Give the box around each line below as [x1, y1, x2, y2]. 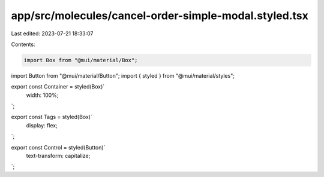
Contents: [11, 41, 35, 48]
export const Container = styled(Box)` [11, 83, 105, 90]
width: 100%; [26, 91, 59, 99]
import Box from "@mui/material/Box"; [23, 57, 138, 63]
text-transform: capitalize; [26, 152, 91, 160]
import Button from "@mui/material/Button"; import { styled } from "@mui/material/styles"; [11, 72, 235, 79]
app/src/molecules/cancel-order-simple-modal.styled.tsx [11, 9, 308, 22]
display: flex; [26, 121, 58, 129]
